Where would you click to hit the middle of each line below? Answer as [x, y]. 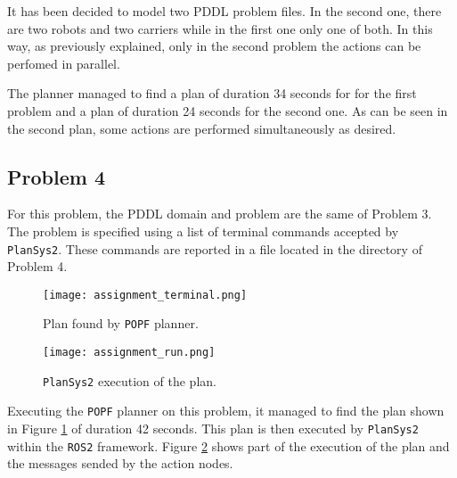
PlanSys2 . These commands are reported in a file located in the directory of [215, 248]
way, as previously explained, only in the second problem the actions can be [214, 46]
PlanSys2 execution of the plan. [130, 380]
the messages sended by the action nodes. [120, 463]
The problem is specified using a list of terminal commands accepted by [203, 231]
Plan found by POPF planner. [121, 323]
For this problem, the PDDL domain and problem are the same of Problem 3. [220, 214]
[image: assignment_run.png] [129, 353]
